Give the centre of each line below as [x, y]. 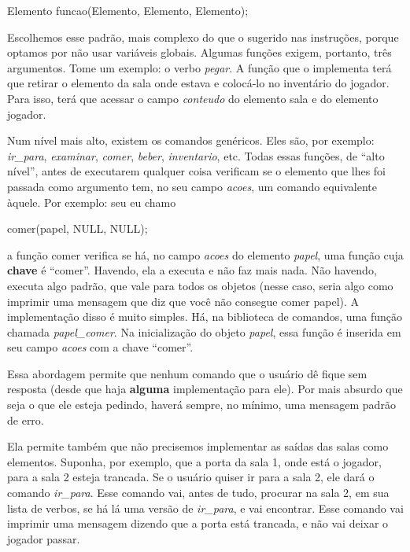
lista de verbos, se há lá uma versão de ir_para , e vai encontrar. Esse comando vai [205, 508]
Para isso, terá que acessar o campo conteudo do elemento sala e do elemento [193, 98]
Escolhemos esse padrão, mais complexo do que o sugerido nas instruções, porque [203, 37]
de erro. [26, 420]
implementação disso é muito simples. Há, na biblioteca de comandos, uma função [205, 316]
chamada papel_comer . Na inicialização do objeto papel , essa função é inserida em [204, 331]
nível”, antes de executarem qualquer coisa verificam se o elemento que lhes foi [197, 171]
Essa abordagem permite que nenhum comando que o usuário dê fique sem [187, 373]
